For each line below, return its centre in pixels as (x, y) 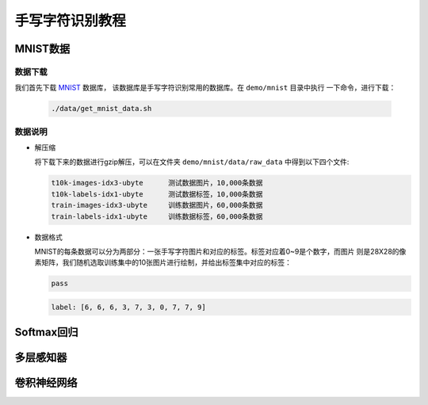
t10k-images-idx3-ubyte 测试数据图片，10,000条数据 (157, 183)
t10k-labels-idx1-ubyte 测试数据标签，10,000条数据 (157, 194)
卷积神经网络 (46, 383)
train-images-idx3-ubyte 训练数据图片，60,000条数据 (157, 205)
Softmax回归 (46, 332)
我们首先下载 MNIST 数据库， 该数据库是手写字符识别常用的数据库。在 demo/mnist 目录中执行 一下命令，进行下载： (205, 88)
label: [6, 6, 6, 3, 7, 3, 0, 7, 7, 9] (128, 307)
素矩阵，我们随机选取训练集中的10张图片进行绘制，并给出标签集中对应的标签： (163, 262)
